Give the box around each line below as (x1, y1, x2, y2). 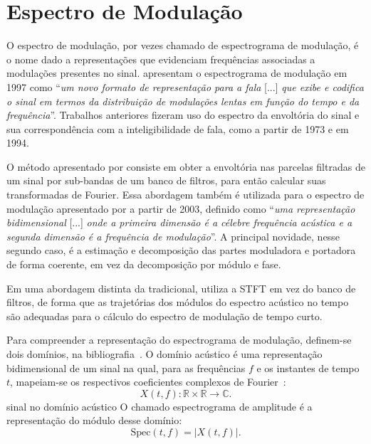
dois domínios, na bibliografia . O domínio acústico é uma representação (6, 347, 323, 361)
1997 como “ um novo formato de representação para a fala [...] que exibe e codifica (6, 79, 364, 94)
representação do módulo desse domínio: (6, 413, 182, 428)
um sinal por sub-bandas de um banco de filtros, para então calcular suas (6, 173, 326, 188)
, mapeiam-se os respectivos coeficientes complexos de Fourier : (10, 374, 286, 389)
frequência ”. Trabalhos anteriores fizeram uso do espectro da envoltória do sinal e (6, 107, 360, 122)
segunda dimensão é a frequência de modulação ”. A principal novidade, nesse (6, 228, 340, 243)
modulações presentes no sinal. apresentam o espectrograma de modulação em (6, 65, 348, 80)
